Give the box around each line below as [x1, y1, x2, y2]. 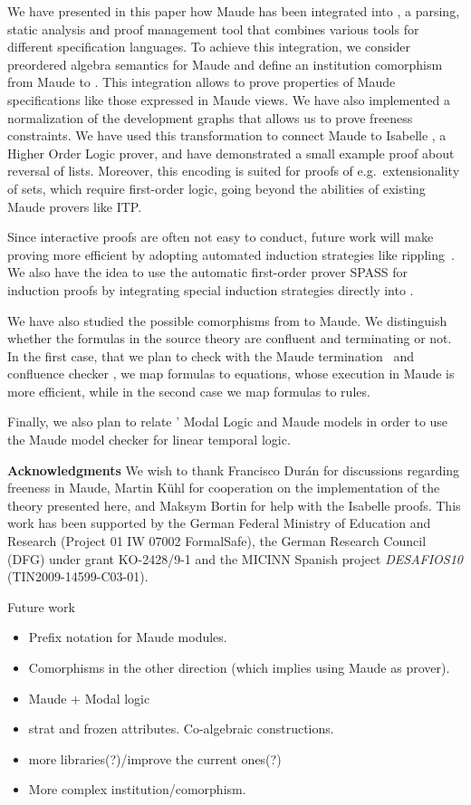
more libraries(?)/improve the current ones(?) [28, 749, 282, 768]
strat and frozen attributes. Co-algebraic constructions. [28, 719, 334, 738]
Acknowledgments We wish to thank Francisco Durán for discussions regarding [7, 460, 460, 479]
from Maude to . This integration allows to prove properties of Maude [7, 72, 396, 91]
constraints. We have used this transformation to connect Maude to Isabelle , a [7, 126, 447, 145]
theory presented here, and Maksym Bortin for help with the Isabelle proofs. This [7, 495, 461, 514]
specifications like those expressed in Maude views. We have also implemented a [7, 90, 450, 109]
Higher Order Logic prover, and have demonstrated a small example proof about [7, 143, 455, 162]
